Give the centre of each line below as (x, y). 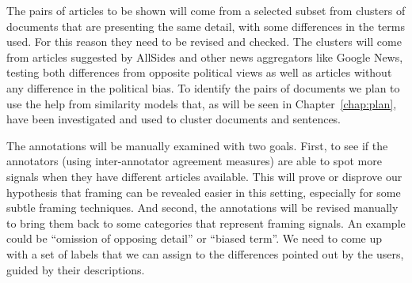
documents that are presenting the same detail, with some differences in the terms (206, 26)
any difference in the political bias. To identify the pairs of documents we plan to (203, 87)
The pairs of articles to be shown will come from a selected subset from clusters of (206, 10)
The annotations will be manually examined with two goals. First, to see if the (197, 145)
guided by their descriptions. (76, 269)
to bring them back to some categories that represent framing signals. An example (206, 223)
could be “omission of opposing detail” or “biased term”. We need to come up (195, 238)
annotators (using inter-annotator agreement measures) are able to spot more (194, 161)
